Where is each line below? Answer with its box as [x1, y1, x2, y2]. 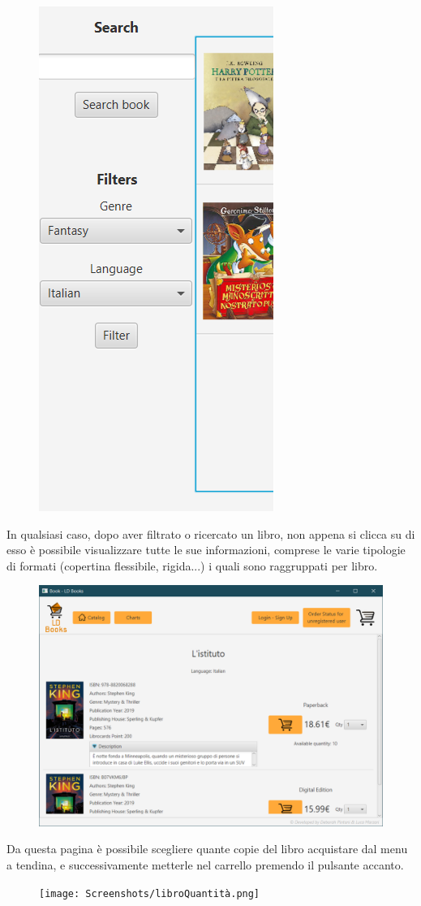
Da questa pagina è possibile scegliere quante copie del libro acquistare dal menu [6, 840, 408, 857]
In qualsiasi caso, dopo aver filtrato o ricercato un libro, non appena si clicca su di [6, 525, 415, 542]
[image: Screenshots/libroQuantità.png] [39, 887, 260, 899]
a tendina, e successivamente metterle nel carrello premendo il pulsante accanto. [6, 856, 404, 873]
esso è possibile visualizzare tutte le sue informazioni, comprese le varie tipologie [6, 541, 406, 558]
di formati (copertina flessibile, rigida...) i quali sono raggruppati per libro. [6, 557, 378, 574]
